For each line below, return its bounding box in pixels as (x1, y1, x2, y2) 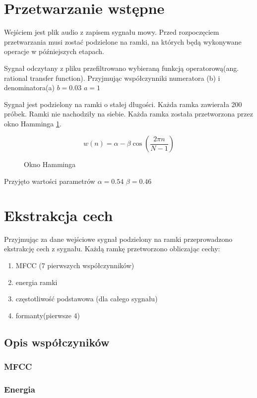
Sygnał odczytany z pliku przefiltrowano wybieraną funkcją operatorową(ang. (4, 62, 239, 73)
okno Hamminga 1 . (4, 118, 62, 128)
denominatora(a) (4, 82, 55, 93)
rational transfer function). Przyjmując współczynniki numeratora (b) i (4, 72, 220, 83)
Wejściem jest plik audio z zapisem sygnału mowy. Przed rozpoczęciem (4, 27, 219, 37)
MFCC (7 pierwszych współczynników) (15, 260, 134, 270)
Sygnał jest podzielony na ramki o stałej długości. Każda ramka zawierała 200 (4, 99, 242, 109)
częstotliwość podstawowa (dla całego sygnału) (15, 293, 158, 304)
